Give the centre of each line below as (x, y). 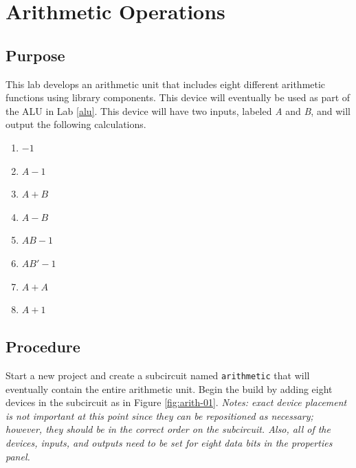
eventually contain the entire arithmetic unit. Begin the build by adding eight (169, 389)
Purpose (35, 55)
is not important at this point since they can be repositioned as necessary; (159, 415)
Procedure (43, 347)
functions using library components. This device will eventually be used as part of (178, 97)
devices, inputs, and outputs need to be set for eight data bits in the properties (169, 442)
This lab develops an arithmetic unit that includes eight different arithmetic (166, 84)
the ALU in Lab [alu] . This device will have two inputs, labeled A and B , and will (178, 110)
